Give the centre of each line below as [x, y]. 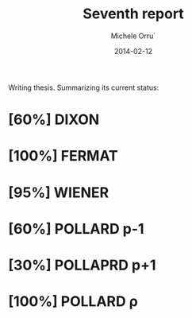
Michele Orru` [133, 36]
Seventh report [133, 14]
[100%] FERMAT [63, 156]
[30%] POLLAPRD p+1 [82, 265]
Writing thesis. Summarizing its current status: [84, 87]
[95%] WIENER [59, 192]
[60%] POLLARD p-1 [76, 229]
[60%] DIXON [54, 120]
